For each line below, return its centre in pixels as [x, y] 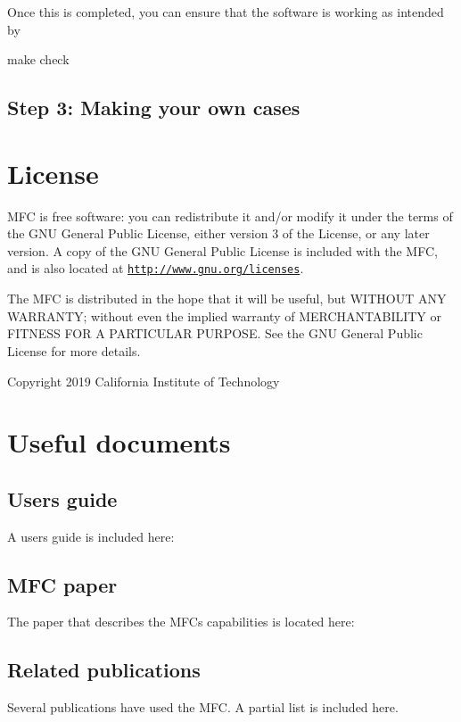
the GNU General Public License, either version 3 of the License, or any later [218, 233]
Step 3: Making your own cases [154, 108]
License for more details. [74, 350]
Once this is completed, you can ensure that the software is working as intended [226, 12]
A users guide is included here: [91, 536]
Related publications [104, 670]
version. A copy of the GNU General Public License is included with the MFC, [222, 250]
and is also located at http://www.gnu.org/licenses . [156, 268]
